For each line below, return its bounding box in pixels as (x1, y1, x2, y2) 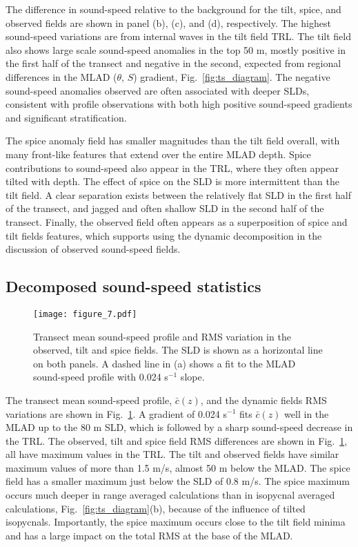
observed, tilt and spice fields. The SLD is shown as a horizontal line (33, 343, 323, 357)
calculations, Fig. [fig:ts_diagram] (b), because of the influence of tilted (6, 501, 306, 515)
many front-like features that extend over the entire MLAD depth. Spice (6, 146, 311, 161)
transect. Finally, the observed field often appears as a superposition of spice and (6, 214, 348, 229)
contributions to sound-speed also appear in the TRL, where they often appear (6, 160, 339, 175)
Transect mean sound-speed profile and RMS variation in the (33, 329, 291, 343)
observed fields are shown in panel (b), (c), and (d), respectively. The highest (6, 15, 331, 30)
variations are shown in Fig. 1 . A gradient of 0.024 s (6, 406, 228, 421)
